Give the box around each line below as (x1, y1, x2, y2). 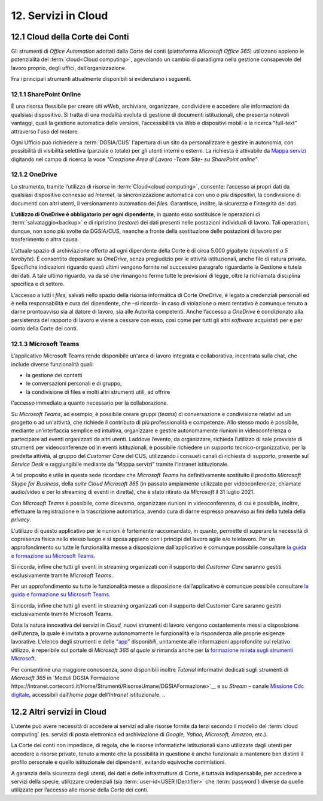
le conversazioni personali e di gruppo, (26, 380, 122, 387)
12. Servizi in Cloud (11, 9, 108, 22)
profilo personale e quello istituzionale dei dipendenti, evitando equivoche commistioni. (11, 758, 227, 766)
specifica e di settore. (11, 280, 65, 287)
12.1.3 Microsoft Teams (11, 339, 80, 348)
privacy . (11, 516, 32, 523)
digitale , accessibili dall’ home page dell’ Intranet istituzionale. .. (11, 691, 166, 698)
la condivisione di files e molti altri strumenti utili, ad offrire (26, 388, 170, 395)
